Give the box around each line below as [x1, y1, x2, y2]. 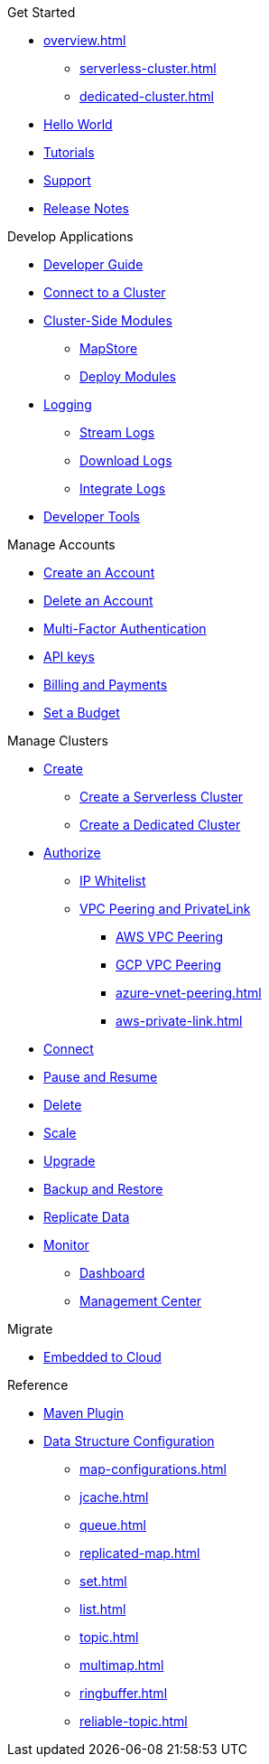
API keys [43, 649, 95, 664]
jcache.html [79, 1489, 149, 1505]
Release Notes [43, 201, 129, 216]
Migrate [7, 1321, 53, 1337]
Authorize [43, 845, 101, 860]
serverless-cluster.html [79, 61, 217, 76]
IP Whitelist [79, 873, 146, 888]
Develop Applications [7, 229, 134, 244]
